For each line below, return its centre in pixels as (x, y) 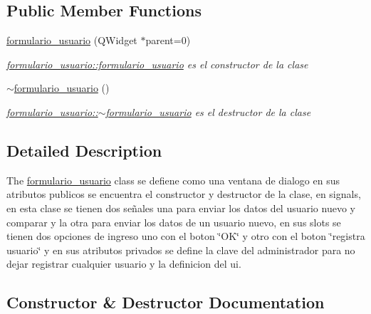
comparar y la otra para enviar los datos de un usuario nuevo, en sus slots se (174, 222)
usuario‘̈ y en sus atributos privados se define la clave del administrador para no (181, 250)
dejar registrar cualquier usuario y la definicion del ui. (124, 264)
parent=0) (168, 40)
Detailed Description (84, 150)
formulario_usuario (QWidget (72, 40)
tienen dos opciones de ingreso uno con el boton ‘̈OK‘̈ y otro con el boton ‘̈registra (186, 236)
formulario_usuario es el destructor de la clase (208, 111)
